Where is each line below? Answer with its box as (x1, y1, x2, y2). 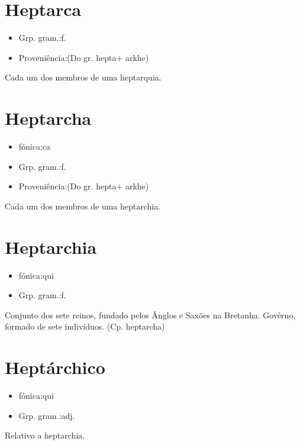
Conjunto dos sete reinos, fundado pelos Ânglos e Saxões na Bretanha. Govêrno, (5, 308, 296, 321)
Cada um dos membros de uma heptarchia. (5, 199, 161, 212)
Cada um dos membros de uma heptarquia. (5, 71, 162, 83)
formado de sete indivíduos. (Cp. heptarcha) (5, 320, 165, 333)
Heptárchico (5, 355, 105, 379)
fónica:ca (18, 140, 51, 153)
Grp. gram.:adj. (18, 409, 75, 421)
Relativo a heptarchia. (5, 429, 85, 441)
